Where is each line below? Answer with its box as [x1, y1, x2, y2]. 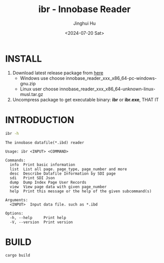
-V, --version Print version [10, 220, 73, 225]
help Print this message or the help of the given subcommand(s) [10, 188, 152, 194]
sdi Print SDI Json [10, 175, 55, 180]
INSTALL [5, 53, 42, 64]
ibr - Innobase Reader [38, 4, 131, 15]
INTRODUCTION [5, 114, 74, 126]
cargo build [5, 253, 30, 258]
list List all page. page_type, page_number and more [10, 167, 127, 172]
